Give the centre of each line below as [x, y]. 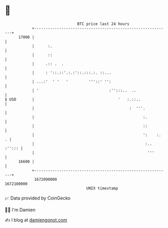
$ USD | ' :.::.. [73, 99]
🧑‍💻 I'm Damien [20, 210]
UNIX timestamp [102, 188]
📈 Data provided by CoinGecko [38, 198]
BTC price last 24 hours [103, 24]
